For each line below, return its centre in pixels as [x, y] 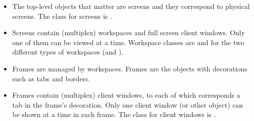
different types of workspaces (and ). [68, 52]
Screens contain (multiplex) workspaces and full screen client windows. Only [128, 32]
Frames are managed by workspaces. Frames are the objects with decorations [130, 68]
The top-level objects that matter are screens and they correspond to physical [131, 6]
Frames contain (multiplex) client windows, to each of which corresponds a [126, 95]
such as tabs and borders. [51, 78]
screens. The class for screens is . [62, 16]
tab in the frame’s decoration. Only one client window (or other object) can [127, 104]
